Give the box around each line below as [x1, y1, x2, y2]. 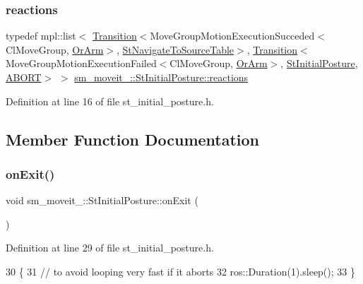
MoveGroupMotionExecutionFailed [6, 56, 157, 71]
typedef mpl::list [6, 28, 76, 43]
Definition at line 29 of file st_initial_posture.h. [6, 240, 214, 255]
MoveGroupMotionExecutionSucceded [150, 28, 315, 43]
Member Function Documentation [6, 128, 260, 150]
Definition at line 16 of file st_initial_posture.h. [6, 93, 214, 108]
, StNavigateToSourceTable [116, 42, 234, 57]
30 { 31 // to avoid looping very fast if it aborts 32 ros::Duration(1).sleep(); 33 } [6, 264, 355, 278]
